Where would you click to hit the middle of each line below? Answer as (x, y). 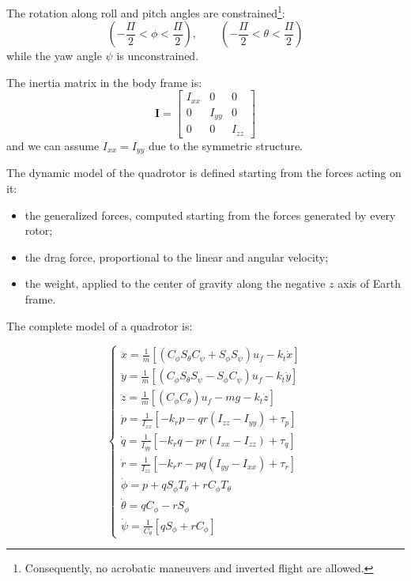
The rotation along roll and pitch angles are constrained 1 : (146, 11)
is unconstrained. (158, 56)
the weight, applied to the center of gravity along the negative (175, 283)
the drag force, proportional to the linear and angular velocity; (177, 257)
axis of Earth (369, 283)
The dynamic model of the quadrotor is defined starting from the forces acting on (204, 173)
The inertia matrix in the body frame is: (104, 82)
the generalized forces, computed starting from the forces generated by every (210, 215)
